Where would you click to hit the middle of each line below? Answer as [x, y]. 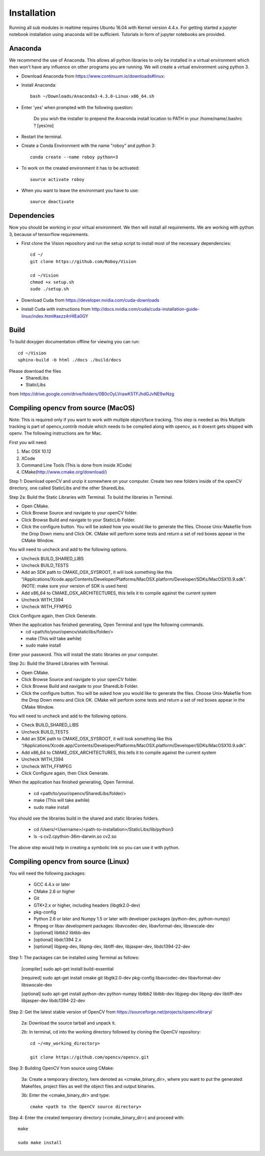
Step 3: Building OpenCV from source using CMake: [62, 1068]
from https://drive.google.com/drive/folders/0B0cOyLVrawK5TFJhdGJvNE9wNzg [92, 394]
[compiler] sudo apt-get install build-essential [67, 969]
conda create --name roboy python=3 [74, 157]
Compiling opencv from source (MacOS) [72, 408]
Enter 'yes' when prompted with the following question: [77, 107]
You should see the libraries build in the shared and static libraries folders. [84, 818]
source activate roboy [57, 179]
